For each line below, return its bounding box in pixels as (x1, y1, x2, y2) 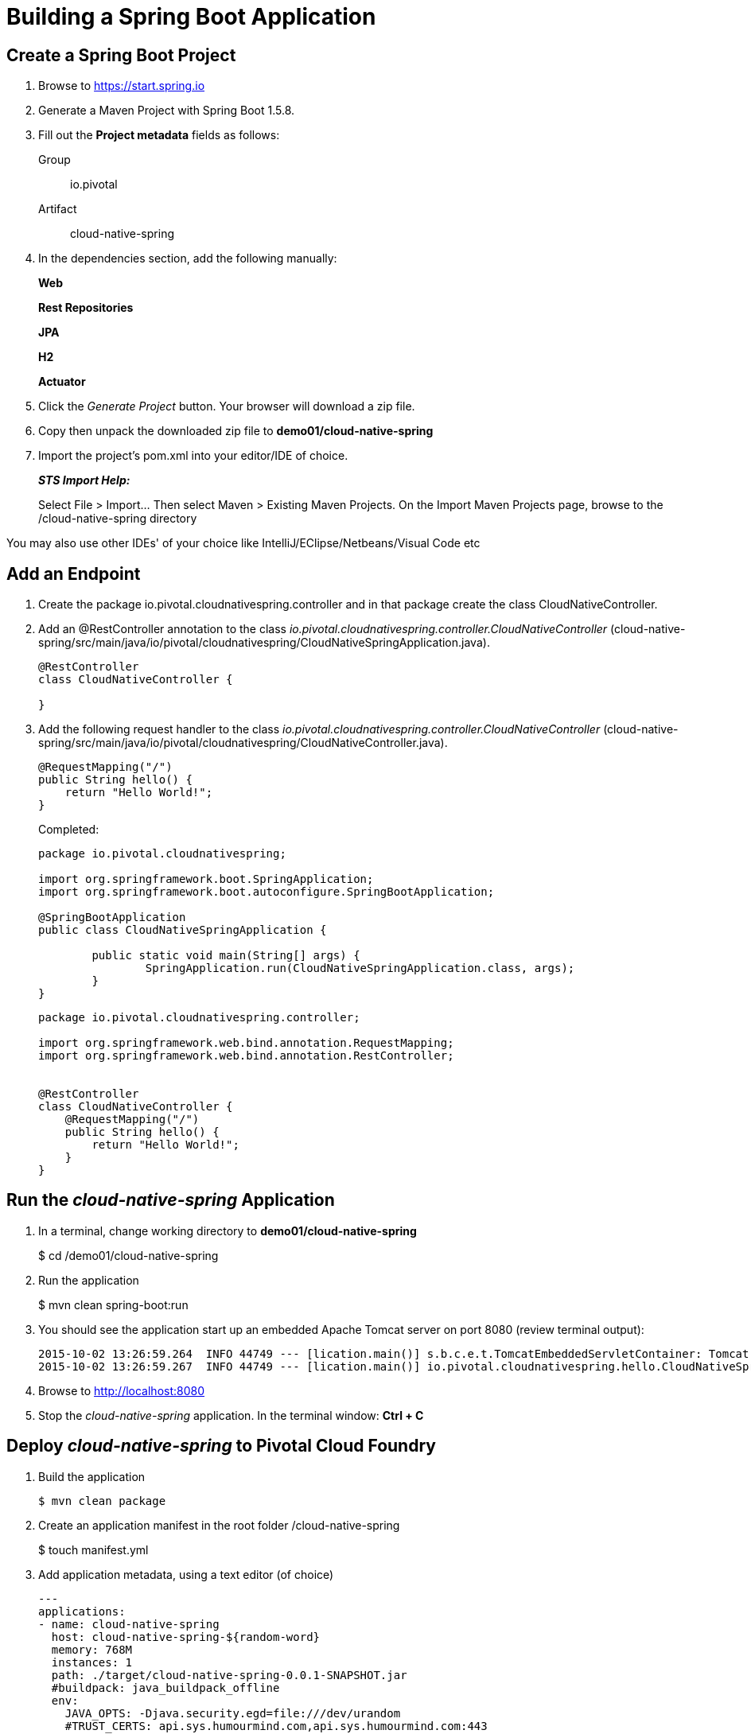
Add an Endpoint (6, 563, 141, 584)
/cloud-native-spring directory (38, 511, 197, 526)
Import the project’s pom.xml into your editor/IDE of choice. (38, 449, 348, 463)
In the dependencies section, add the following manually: (38, 251, 337, 266)
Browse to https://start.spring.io (38, 79, 205, 93)
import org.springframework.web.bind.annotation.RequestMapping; (38, 1036, 454, 1050)
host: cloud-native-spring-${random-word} (51, 1630, 321, 1643)
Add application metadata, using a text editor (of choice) (38, 1567, 334, 1581)
